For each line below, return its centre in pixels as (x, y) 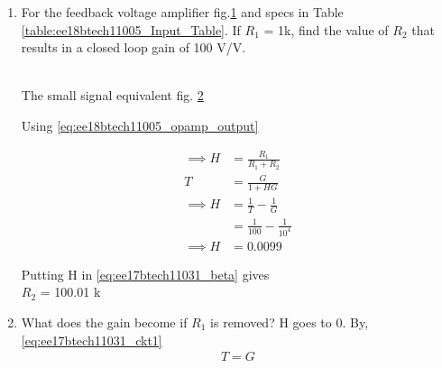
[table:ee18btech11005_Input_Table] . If (131, 29)
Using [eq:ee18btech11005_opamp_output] (140, 125)
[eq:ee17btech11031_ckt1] (92, 340)
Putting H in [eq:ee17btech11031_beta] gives (145, 274)
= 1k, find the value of (326, 29)
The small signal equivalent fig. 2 (112, 95)
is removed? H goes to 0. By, (290, 322)
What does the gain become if (104, 322)
